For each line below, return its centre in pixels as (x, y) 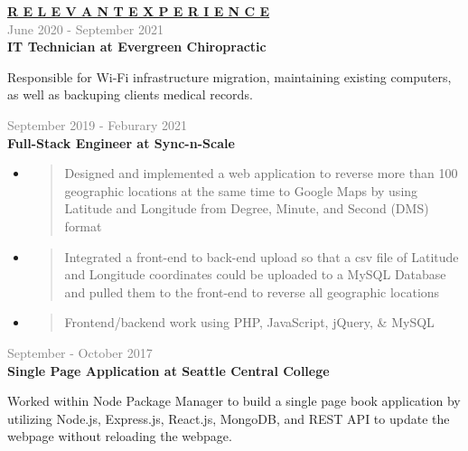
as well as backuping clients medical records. (130, 94)
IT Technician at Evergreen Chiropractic (137, 47)
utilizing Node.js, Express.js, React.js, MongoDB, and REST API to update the (229, 418)
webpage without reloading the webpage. (120, 436)
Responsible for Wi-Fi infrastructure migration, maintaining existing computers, (229, 76)
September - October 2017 (80, 352)
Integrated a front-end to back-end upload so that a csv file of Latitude (262, 256)
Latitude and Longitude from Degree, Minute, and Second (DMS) (247, 208)
